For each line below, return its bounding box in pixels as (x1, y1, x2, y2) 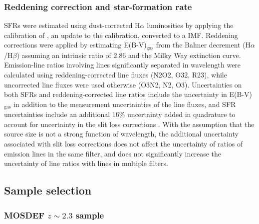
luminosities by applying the (147, 20, 234, 30)
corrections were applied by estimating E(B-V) (4, 39, 147, 50)
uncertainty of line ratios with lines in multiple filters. (4, 158, 168, 168)
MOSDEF (4, 208, 45, 221)
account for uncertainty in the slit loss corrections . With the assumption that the (4, 118, 255, 129)
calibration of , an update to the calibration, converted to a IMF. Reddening (4, 29, 238, 40)
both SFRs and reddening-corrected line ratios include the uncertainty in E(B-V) (4, 89, 252, 99)
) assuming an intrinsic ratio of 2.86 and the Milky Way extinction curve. (16, 49, 241, 60)
